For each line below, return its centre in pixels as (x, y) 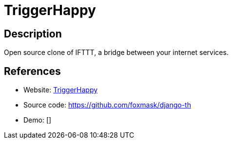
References (32, 71)
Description (33, 34)
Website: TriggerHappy (61, 90)
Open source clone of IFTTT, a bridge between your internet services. (116, 53)
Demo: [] (38, 120)
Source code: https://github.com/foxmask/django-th (107, 105)
